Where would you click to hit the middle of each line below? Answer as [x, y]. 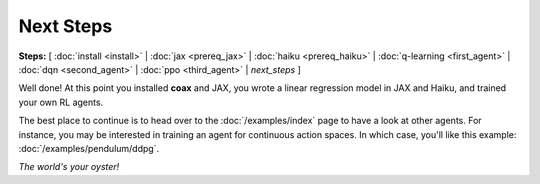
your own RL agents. [61, 102]
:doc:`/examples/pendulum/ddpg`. [89, 148]
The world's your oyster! [69, 167]
